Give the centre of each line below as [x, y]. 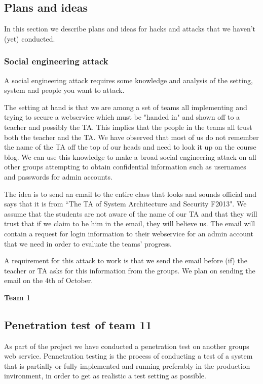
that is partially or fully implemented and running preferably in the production [127, 365]
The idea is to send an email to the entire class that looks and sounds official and [130, 194]
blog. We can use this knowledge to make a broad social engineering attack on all [130, 156]
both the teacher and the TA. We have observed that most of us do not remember [131, 137]
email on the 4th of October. [49, 280]
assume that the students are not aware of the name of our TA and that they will [131, 213]
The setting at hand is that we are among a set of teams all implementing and [126, 107]
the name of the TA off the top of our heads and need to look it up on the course [130, 147]
